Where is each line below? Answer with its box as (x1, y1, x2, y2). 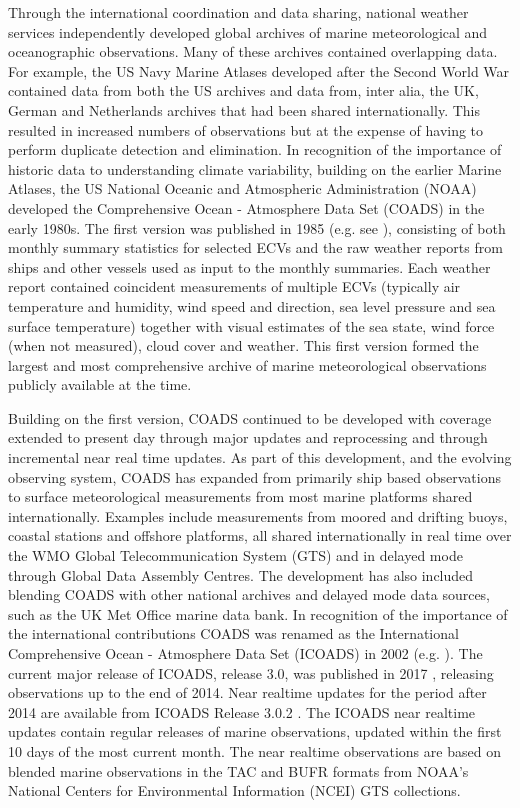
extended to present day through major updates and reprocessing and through (8, 427, 488, 448)
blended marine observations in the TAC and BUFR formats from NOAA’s (8, 760, 469, 781)
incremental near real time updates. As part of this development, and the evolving (8, 447, 512, 468)
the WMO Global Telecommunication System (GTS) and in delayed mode (8, 545, 463, 566)
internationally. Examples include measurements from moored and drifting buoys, (8, 505, 508, 526)
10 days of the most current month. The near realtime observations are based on (8, 740, 501, 761)
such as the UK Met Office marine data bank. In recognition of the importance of (8, 603, 508, 624)
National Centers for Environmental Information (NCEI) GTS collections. (8, 780, 461, 801)
